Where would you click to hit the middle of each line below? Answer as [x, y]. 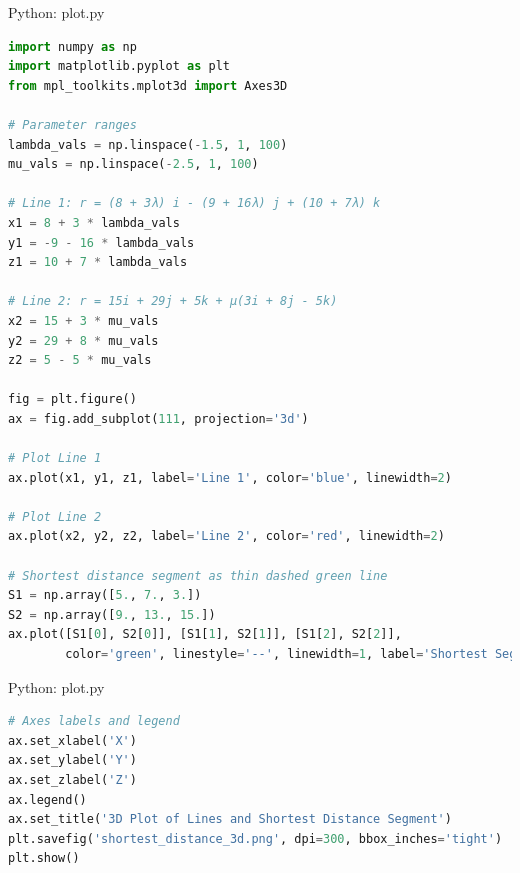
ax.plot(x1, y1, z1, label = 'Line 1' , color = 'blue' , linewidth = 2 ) [230, 477]
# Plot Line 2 [55, 516]
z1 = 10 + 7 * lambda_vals [98, 262]
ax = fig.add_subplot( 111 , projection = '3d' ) [158, 418]
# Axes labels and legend [94, 721]
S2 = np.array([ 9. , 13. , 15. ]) [112, 614]
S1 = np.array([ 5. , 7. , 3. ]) [105, 595]
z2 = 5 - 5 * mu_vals [80, 360]
